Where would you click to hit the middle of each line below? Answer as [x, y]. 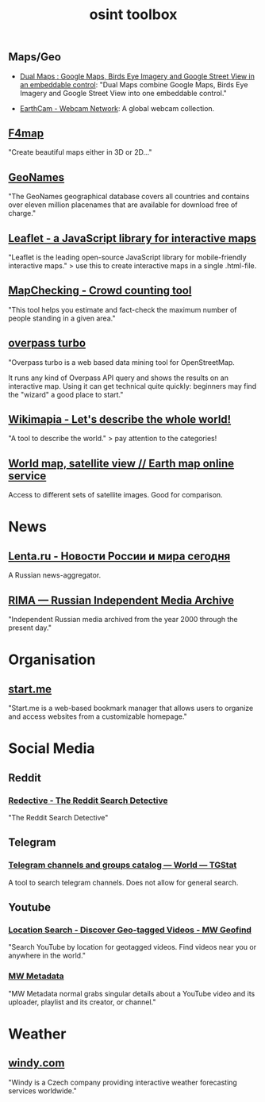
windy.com [36, 1064]
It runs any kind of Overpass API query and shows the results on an [118, 378]
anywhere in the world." [47, 956]
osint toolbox [133, 15]
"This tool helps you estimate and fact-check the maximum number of [123, 309]
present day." [30, 628]
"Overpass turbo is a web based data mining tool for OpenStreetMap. [122, 362]
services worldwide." [42, 1090]
